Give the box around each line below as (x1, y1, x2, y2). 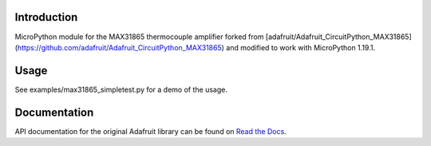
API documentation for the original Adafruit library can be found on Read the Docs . (14, 126, 287, 136)
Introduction (14, 10, 78, 24)
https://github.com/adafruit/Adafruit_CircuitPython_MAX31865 (17, 42, 223, 52)
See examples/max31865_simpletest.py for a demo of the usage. (14, 85, 227, 94)
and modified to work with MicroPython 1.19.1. (226, 42, 375, 52)
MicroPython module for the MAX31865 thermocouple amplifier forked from (14, 32, 264, 41)
